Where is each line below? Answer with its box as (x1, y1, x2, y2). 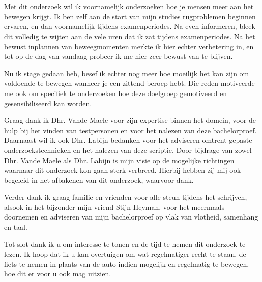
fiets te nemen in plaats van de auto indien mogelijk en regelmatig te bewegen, (4, 258, 249, 269)
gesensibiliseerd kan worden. (4, 98, 92, 108)
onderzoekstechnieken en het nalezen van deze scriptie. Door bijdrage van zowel (4, 144, 252, 155)
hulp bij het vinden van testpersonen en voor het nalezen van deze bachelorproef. (4, 124, 257, 135)
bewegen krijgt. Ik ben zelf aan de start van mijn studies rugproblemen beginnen (4, 11, 256, 21)
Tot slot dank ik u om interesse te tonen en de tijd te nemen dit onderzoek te (4, 238, 246, 249)
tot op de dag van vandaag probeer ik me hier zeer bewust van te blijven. (4, 51, 233, 61)
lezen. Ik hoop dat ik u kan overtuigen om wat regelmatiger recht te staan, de (4, 248, 246, 259)
